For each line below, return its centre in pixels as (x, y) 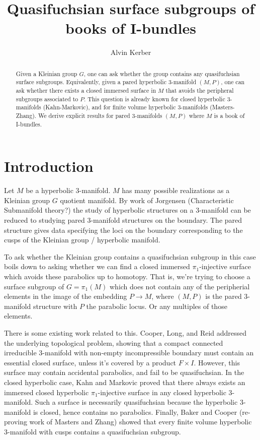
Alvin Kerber (131, 52)
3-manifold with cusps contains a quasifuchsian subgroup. (93, 431)
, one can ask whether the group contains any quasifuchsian (162, 73)
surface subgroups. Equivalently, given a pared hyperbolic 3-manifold (106, 82)
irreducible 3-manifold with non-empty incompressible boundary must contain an (129, 353)
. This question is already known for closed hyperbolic (154, 99)
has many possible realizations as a (176, 190)
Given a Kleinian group (47, 73)
